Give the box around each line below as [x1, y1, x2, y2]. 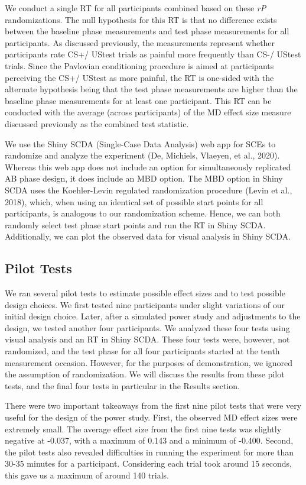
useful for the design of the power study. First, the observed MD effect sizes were [5, 411, 298, 423]
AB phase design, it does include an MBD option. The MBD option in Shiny [5, 172, 283, 185]
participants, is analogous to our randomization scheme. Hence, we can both [5, 207, 281, 219]
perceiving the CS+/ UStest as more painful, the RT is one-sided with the [5, 71, 274, 83]
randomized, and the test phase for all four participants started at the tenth [5, 345, 280, 357]
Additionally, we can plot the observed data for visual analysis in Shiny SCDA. [5, 230, 291, 242]
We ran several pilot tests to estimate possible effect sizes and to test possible [5, 287, 285, 299]
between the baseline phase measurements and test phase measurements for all [5, 25, 289, 37]
